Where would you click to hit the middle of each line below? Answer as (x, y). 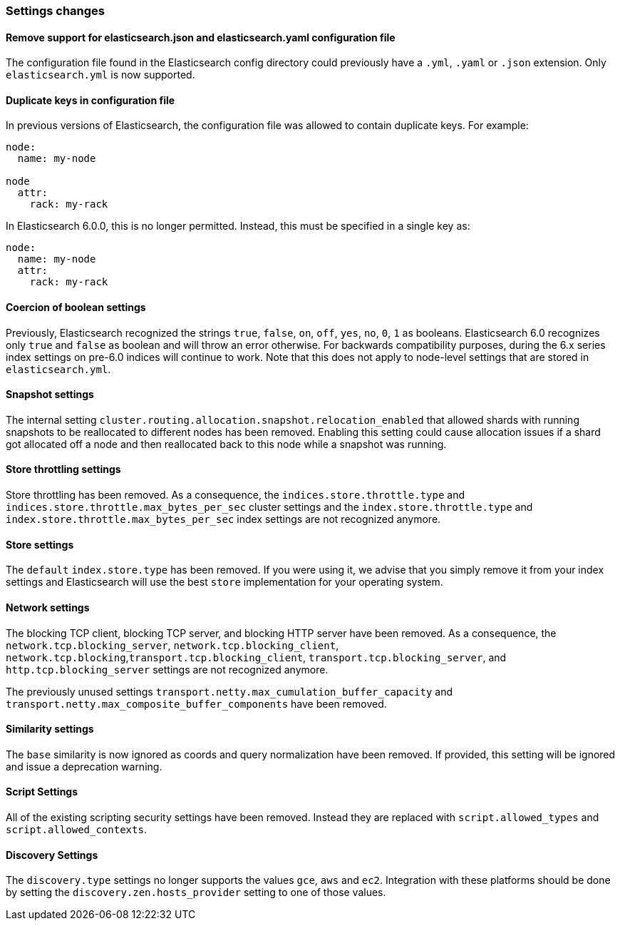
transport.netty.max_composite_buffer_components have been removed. (196, 703)
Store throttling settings (63, 469)
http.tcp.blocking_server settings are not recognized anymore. (167, 669)
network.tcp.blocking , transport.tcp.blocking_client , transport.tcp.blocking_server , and (256, 657)
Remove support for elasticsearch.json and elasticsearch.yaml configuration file (201, 37)
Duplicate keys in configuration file (91, 100)
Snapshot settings (50, 395)
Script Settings (42, 792)
